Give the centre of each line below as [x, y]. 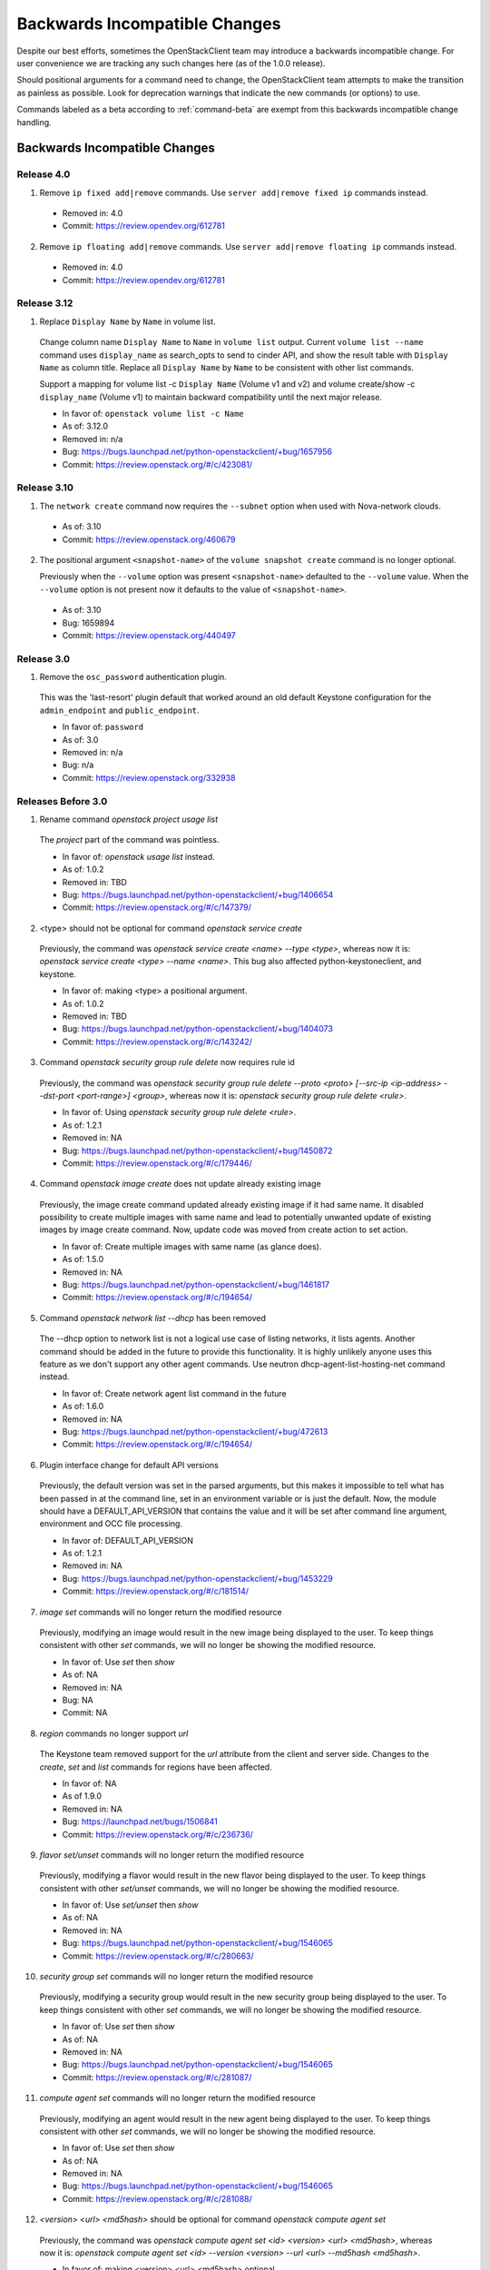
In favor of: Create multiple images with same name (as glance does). [192, 1246]
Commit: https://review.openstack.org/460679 [149, 539]
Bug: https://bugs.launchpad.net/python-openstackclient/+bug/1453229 [197, 1578]
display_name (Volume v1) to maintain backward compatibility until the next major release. [211, 397]
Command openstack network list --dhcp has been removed [153, 1318]
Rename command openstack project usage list [129, 819]
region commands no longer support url [114, 1733]
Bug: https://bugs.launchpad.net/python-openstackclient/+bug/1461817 [196, 1285]
